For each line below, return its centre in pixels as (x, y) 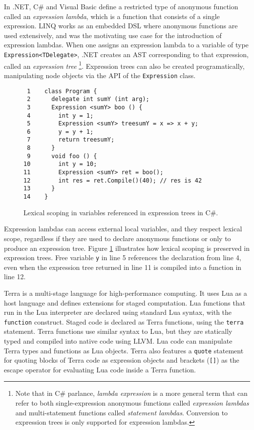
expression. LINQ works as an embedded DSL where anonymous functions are (121, 26)
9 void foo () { (62, 156)
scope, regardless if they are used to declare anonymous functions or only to (117, 238)
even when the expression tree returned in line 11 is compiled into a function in (123, 267)
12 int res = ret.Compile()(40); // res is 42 (113, 180)
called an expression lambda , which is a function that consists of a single (112, 16)
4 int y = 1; (60, 115)
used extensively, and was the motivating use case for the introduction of (113, 35)
